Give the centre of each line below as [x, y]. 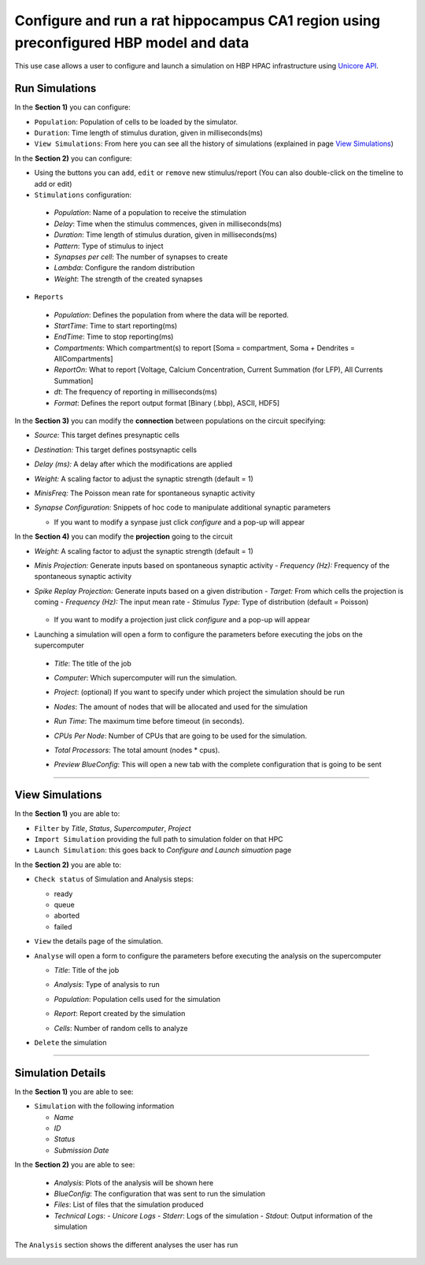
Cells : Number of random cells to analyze [121, 1028]
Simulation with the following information [104, 1106]
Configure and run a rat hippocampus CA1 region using [198, 20]
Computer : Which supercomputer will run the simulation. [146, 678]
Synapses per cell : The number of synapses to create [141, 257]
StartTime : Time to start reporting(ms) [116, 325]
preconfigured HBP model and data [132, 43]
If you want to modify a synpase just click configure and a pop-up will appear [179, 522]
